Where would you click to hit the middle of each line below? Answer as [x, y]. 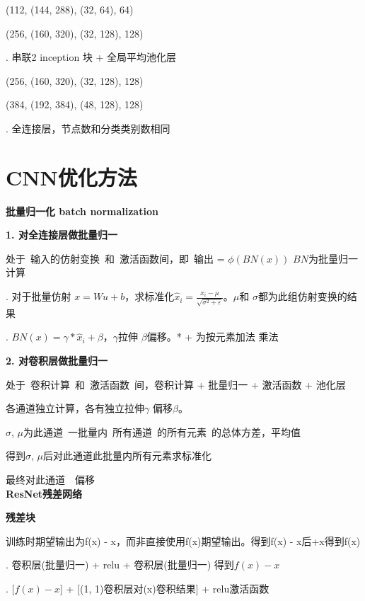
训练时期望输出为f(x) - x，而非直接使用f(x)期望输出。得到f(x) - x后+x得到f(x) [183, 540]
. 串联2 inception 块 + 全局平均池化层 [91, 57]
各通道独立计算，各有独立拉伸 [75, 408]
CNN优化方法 [71, 177]
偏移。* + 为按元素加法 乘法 [213, 337]
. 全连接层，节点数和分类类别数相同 [88, 128]
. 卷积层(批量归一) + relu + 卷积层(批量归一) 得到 [120, 565]
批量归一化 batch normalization [82, 211]
